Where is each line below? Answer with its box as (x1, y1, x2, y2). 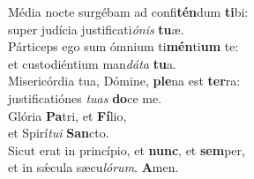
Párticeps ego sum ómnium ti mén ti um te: (8, 37, 239, 56)
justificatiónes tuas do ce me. (8, 88, 162, 107)
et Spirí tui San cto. (8, 123, 109, 142)
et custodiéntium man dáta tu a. (8, 54, 176, 72)
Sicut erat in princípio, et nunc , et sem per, (8, 140, 245, 159)
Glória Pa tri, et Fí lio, (8, 106, 127, 124)
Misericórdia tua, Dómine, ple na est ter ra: (8, 71, 241, 90)
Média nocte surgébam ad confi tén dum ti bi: (8, 3, 249, 20)
